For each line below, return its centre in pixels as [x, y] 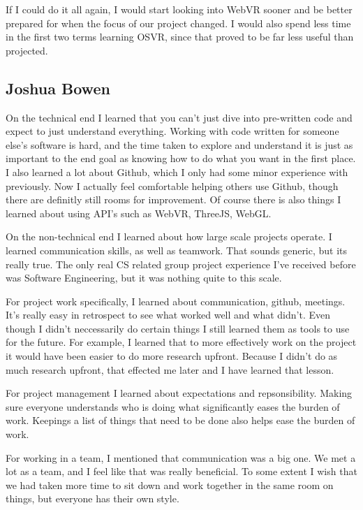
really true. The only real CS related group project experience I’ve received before [181, 264]
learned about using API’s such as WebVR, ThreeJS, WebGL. [139, 213]
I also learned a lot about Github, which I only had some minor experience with [177, 172]
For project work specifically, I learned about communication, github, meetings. [176, 301]
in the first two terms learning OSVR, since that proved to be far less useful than [180, 37]
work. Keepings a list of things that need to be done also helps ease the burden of [180, 420]
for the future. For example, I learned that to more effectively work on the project [181, 342]
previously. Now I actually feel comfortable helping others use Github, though [172, 185]
